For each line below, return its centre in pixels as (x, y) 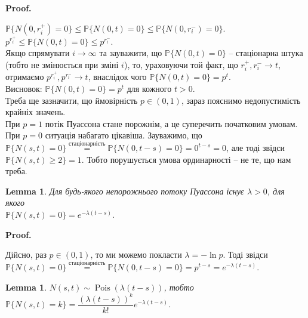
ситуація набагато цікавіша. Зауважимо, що (124, 135)
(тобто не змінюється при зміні (62, 64)
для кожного (149, 88)
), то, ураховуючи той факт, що (181, 64)
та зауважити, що (131, 53)
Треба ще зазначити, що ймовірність (72, 100)
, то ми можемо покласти (136, 254)
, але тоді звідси (255, 148)
